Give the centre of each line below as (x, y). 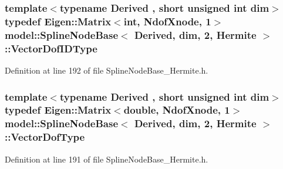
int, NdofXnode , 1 (167, 21)
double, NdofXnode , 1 (177, 110)
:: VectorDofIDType (51, 48)
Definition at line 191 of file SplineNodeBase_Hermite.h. (107, 159)
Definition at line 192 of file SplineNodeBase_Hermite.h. (107, 70)
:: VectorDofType (45, 137)
